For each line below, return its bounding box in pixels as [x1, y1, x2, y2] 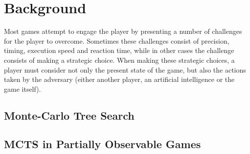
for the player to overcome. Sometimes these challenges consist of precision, [4, 35, 229, 46]
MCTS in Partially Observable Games [4, 136, 201, 152]
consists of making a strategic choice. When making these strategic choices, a [4, 54, 235, 65]
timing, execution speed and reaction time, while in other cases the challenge [4, 45, 234, 55]
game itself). [4, 83, 41, 94]
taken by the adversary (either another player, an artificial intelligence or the [4, 74, 235, 84]
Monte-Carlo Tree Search [4, 107, 135, 123]
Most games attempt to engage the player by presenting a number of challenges [4, 26, 242, 36]
